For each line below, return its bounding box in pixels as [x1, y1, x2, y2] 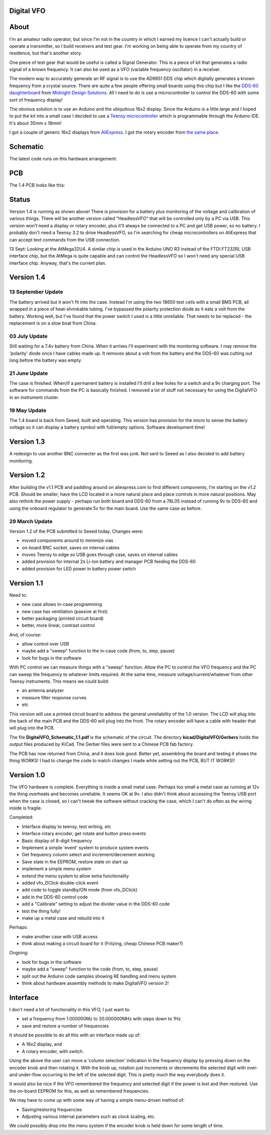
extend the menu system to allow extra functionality [22, 873, 129, 879]
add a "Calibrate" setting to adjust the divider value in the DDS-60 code [22, 901, 170, 907]
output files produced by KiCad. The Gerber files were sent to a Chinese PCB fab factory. [9, 741, 194, 747]
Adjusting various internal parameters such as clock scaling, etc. [22, 1113, 156, 1119]
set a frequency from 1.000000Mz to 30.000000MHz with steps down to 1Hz [22, 1016, 181, 1022]
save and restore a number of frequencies [22, 1023, 109, 1029]
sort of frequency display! [9, 97, 63, 103]
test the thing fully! [22, 908, 61, 914]
